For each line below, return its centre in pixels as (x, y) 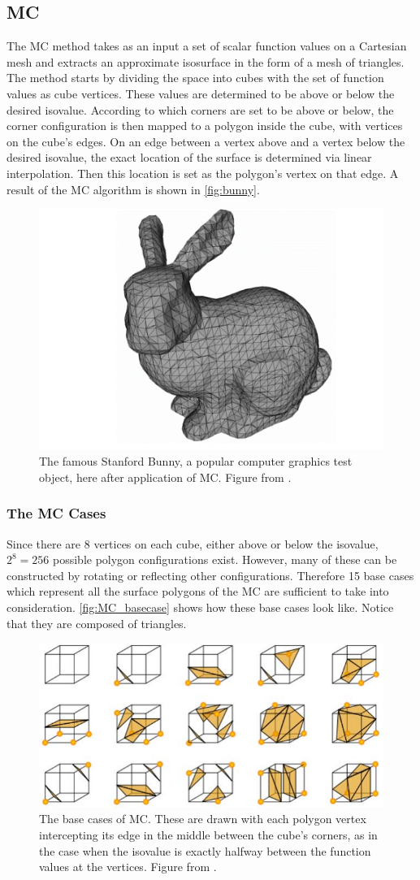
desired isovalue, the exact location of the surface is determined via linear (189, 157)
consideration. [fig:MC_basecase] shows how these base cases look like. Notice (200, 607)
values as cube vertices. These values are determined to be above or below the (201, 93)
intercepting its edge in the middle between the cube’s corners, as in (208, 834)
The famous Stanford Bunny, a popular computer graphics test (196, 461)
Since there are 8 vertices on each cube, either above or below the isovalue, (193, 543)
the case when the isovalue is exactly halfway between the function (205, 850)
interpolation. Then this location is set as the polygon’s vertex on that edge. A (203, 173)
